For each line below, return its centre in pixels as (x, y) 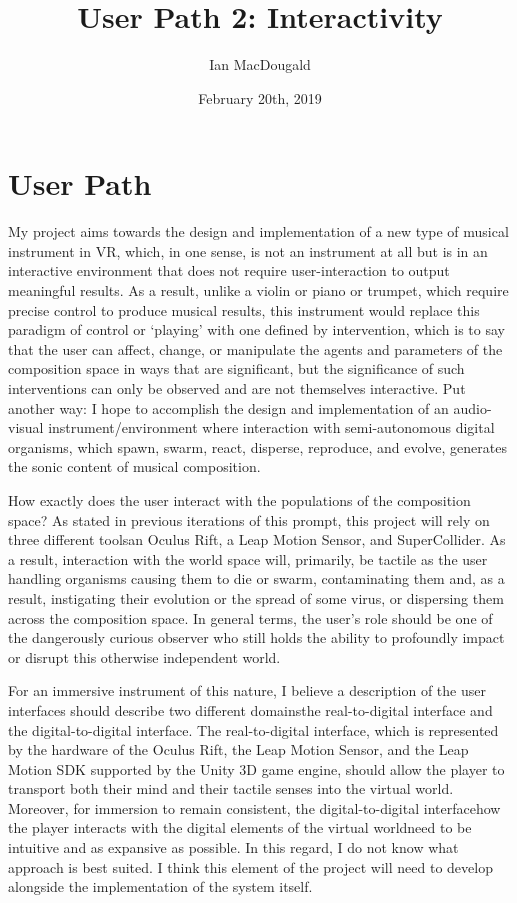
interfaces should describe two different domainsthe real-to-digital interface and (250, 709)
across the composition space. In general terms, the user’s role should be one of (250, 617)
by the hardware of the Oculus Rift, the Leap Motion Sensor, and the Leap (238, 749)
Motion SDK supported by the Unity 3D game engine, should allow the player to (256, 768)
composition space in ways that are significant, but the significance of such (236, 368)
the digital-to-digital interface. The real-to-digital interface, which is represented (253, 729)
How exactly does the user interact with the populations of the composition (239, 499)
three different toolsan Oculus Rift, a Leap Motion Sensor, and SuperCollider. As (257, 539)
